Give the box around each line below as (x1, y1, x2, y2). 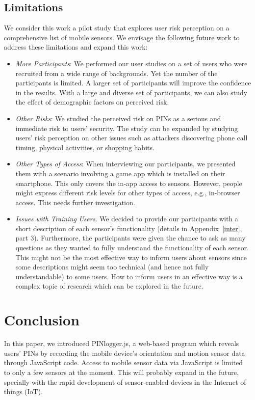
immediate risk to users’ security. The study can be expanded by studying (15, 123, 238, 133)
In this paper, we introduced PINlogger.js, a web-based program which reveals (4, 338, 239, 348)
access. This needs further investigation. (15, 197, 135, 207)
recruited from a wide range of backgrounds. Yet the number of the (15, 68, 218, 78)
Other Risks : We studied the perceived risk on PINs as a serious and (15, 113, 221, 123)
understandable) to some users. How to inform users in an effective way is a (15, 271, 243, 281)
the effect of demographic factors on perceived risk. (15, 97, 169, 107)
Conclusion (4, 310, 80, 330)
